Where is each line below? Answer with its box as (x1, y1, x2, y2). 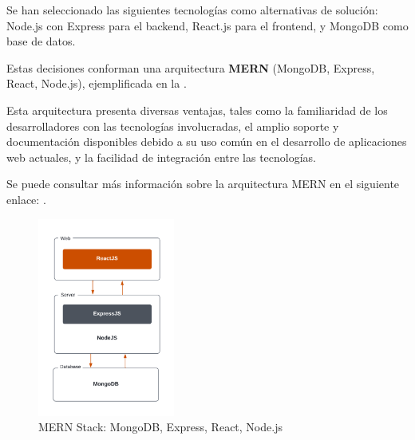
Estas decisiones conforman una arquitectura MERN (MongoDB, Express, (6, 59, 375, 76)
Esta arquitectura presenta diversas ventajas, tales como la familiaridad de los (6, 101, 388, 118)
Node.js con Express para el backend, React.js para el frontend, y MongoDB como (6, 17, 409, 33)
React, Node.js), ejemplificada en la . (6, 75, 187, 92)
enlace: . (6, 191, 46, 207)
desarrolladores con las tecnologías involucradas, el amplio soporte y (6, 117, 339, 134)
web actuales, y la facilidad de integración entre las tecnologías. (6, 148, 317, 165)
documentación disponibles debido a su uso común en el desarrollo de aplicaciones (6, 133, 407, 150)
